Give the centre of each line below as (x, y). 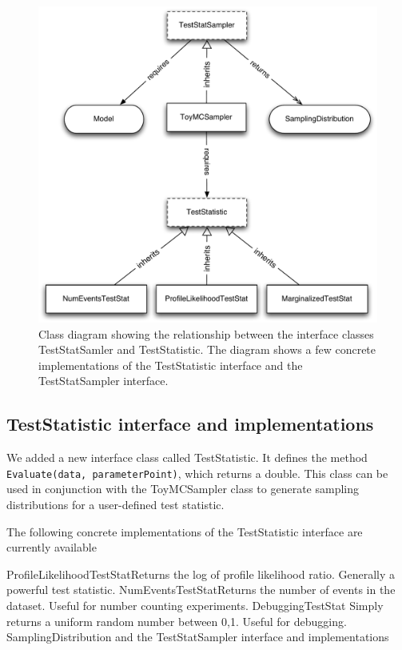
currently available (52, 547)
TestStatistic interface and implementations (190, 424)
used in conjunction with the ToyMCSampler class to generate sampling (183, 489)
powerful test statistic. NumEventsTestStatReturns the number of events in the (201, 590)
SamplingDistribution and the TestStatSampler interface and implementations (198, 637)
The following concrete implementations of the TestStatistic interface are (185, 531)
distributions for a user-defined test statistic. (115, 505)
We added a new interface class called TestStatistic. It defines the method (187, 457)
